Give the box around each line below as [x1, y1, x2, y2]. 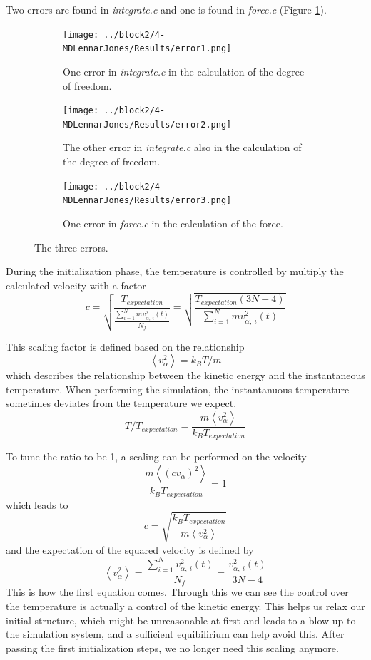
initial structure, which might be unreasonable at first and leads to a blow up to [6, 612, 356, 627]
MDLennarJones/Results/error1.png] [63, 43, 232, 54]
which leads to [6, 497, 68, 512]
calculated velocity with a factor [6, 277, 146, 292]
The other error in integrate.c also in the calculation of [63, 140, 302, 155]
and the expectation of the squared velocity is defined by [6, 542, 254, 557]
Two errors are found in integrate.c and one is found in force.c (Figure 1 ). [6, 2, 327, 16]
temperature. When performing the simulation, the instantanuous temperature [6, 381, 350, 396]
